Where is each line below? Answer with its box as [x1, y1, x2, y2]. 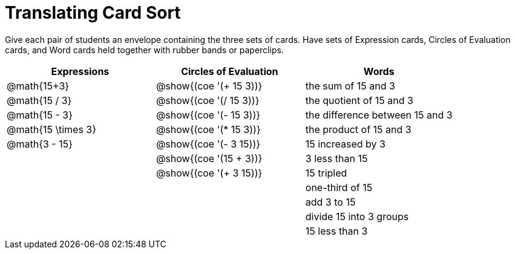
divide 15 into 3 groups [305, 210, 409, 223]
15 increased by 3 [305, 137, 385, 150]
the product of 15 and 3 [305, 123, 412, 135]
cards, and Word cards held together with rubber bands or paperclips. [5, 44, 284, 55]
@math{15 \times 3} [7, 123, 97, 135]
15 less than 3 [305, 224, 368, 237]
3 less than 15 [305, 152, 368, 164]
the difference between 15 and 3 [305, 108, 453, 121]
